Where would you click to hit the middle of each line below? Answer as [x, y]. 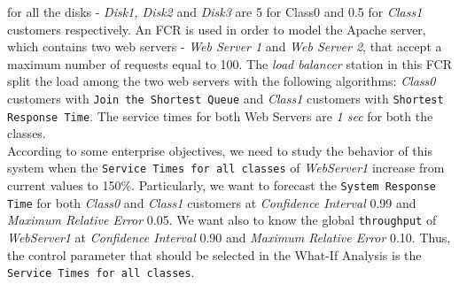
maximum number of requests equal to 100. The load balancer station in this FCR [229, 63]
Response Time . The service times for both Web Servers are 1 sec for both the [220, 115]
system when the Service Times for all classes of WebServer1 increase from [226, 168]
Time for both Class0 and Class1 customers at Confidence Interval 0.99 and [212, 202]
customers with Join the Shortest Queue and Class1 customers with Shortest [226, 98]
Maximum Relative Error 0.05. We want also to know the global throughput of [222, 220]
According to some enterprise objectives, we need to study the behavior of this [220, 150]
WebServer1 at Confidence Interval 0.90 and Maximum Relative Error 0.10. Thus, [229, 238]
